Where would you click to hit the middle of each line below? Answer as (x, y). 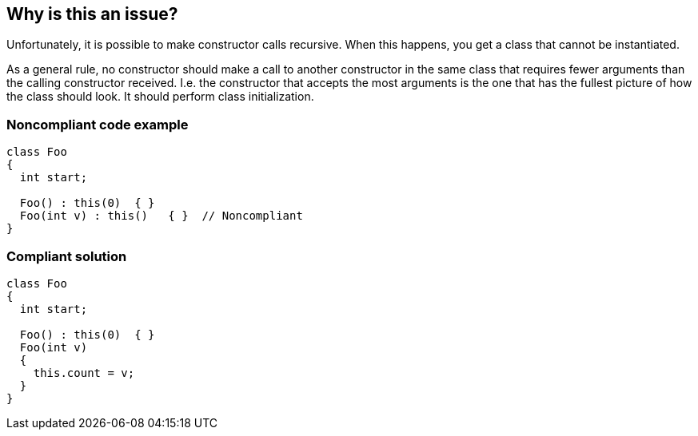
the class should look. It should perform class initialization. (160, 97)
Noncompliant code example (98, 124)
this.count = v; (84, 373)
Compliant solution (67, 256)
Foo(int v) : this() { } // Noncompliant (161, 216)
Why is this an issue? (92, 14)
